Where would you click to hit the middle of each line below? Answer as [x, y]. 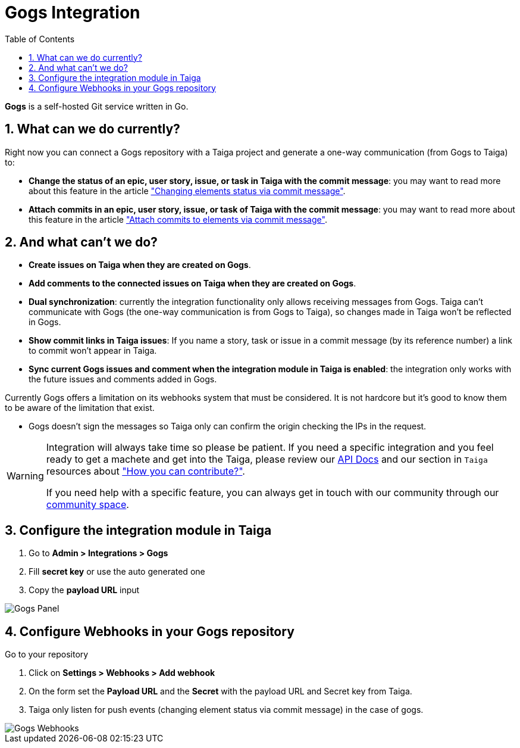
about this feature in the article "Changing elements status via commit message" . [187, 191]
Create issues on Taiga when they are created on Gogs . [140, 265]
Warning [25, 476]
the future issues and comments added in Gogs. [123, 379]
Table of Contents [40, 39]
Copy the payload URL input [84, 590]
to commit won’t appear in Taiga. [93, 351]
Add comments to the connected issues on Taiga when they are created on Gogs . [192, 283]
